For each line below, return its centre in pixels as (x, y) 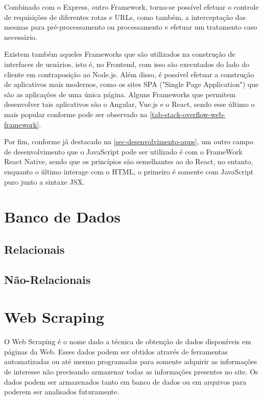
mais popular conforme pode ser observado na (76, 114)
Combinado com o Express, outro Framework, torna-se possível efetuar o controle (131, 7)
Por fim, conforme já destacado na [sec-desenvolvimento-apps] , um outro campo (129, 141)
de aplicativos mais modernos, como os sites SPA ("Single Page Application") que (131, 84)
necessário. (21, 37)
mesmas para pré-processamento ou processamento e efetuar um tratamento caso (131, 27)
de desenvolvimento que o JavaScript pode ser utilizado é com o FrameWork (123, 151)
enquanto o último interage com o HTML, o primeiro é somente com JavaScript (129, 171)
